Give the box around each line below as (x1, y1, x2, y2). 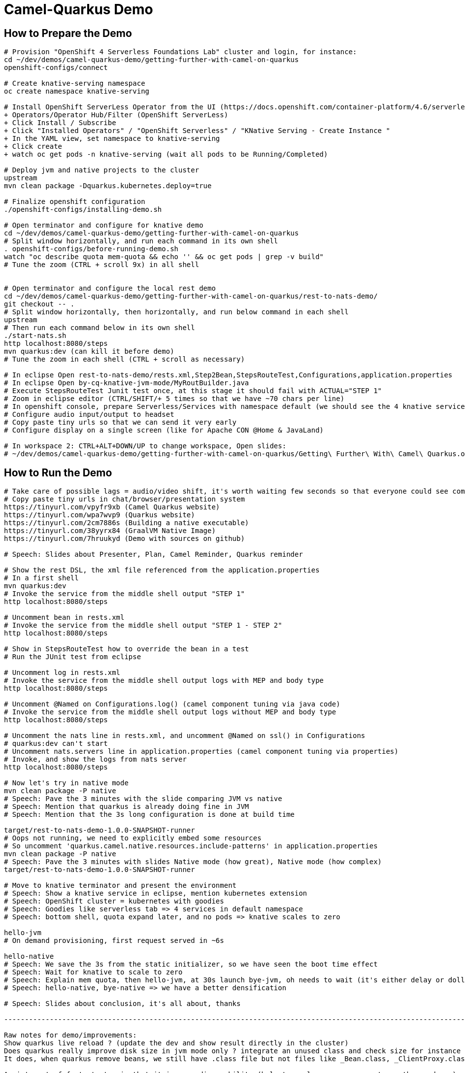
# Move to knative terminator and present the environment (4, 881, 237, 890)
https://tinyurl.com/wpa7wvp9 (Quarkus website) (4, 511, 195, 519)
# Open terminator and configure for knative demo (4, 221, 203, 230)
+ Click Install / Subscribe (4, 119, 116, 127)
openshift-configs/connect (4, 64, 108, 72)
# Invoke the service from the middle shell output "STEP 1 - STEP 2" (4, 621, 282, 630)
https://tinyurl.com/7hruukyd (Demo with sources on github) (4, 535, 245, 543)
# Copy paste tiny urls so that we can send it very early (4, 418, 237, 427)
